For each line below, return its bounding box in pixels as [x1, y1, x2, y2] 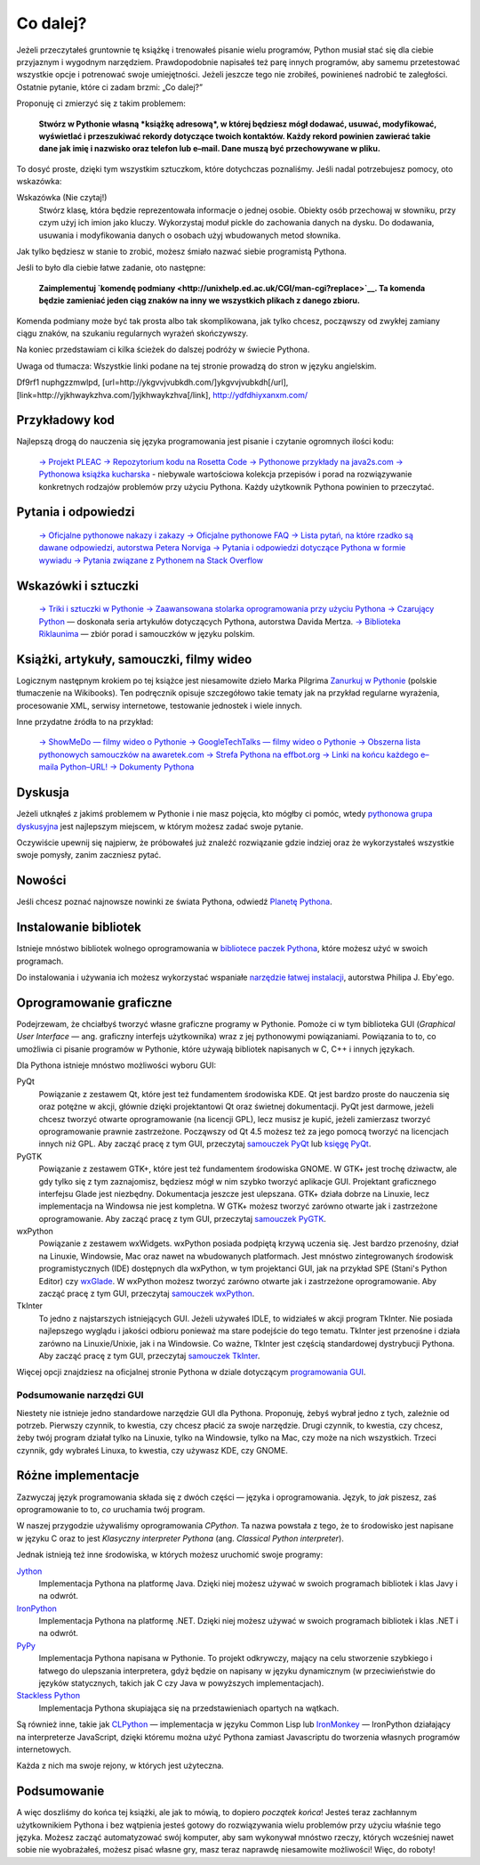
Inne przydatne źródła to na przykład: [16, 717, 154, 728]
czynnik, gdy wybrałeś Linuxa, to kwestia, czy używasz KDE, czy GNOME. [16, 1445, 288, 1455]
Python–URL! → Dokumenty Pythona [60, 761, 195, 772]
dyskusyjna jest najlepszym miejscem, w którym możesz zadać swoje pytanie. [16, 820, 304, 832]
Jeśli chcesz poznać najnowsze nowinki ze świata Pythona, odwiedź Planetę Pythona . [16, 896, 332, 908]
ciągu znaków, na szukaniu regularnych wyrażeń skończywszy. [16, 328, 249, 338]
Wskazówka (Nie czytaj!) [16, 192, 108, 203]
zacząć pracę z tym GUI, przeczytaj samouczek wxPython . [38, 1288, 255, 1299]
